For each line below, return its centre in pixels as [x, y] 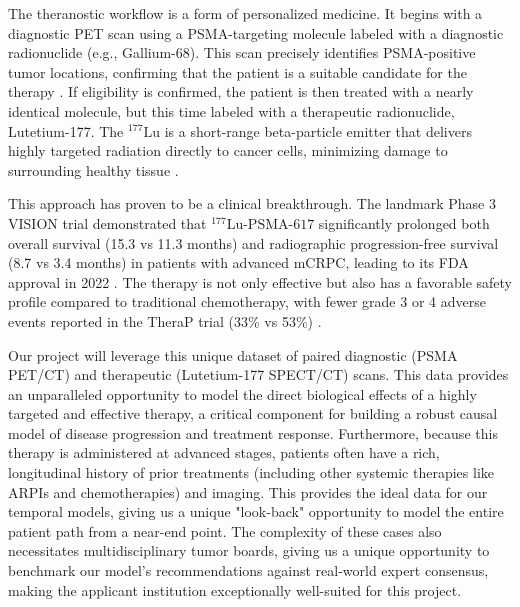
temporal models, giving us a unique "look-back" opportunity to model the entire [256, 511]
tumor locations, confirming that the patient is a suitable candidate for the [237, 71]
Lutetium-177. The [66, 130]
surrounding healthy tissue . [93, 169]
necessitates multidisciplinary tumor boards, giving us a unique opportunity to [249, 550]
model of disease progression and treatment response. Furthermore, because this [253, 432]
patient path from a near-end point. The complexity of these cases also [225, 530]
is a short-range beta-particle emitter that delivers [318, 130]
